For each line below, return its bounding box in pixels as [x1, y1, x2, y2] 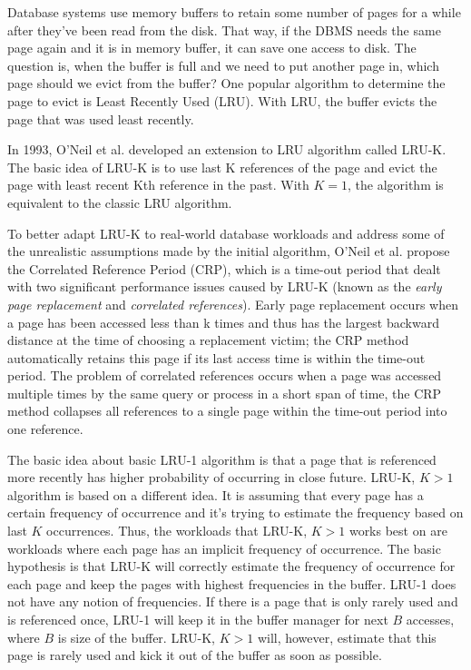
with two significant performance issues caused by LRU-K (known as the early [7, 277, 442, 296]
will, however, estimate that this [257, 627, 437, 646]
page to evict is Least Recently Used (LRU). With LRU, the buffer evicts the [7, 91, 437, 110]
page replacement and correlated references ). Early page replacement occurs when [7, 294, 458, 313]
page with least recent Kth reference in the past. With [7, 175, 309, 194]
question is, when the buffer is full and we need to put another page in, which [7, 55, 439, 74]
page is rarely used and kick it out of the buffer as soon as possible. [7, 645, 382, 665]
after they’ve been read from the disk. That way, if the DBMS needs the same [7, 20, 441, 39]
